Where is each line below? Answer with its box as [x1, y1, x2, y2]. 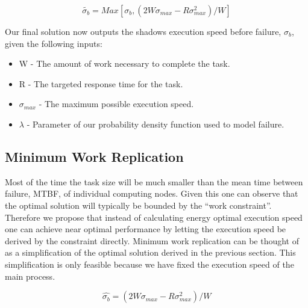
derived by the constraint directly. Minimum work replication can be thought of [5, 234, 299, 247]
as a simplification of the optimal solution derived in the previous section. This [5, 246, 296, 259]
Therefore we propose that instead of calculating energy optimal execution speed [5, 211, 303, 223]
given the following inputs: [5, 37, 102, 49]
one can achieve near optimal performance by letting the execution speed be [5, 223, 286, 235]
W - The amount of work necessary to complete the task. [19, 57, 230, 70]
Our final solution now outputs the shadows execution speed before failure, [5, 25, 281, 37]
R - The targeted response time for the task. [19, 77, 183, 90]
